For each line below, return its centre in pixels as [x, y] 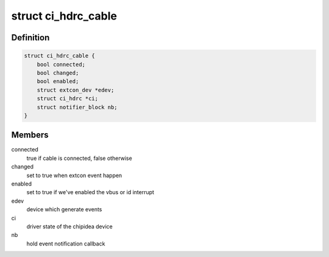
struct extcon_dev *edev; [76, 90]
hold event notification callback [66, 244]
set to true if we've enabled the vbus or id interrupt [90, 192]
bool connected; [61, 64]
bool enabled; [58, 81]
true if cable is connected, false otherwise [79, 158]
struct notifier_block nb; [77, 107]
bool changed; [58, 73]
